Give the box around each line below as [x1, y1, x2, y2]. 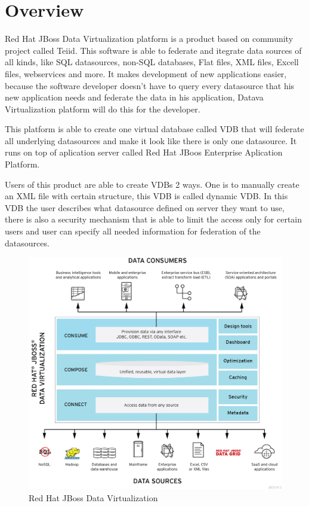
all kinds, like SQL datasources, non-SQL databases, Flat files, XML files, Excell [5, 56, 299, 68]
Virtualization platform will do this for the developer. [5, 102, 200, 115]
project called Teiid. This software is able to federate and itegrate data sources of [5, 44, 302, 56]
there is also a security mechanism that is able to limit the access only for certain [5, 213, 302, 225]
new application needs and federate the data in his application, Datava [5, 91, 264, 103]
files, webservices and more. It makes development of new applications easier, [5, 67, 287, 80]
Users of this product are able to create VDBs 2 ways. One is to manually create [5, 178, 299, 190]
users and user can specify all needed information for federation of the [5, 225, 261, 237]
